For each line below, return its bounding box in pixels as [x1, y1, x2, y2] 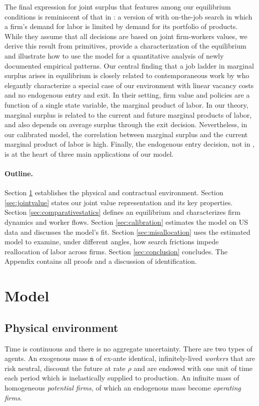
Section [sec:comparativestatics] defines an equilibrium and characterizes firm [4, 207, 240, 217]
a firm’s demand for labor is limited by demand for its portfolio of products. [4, 21, 238, 32]
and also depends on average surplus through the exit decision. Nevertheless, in [4, 119, 247, 130]
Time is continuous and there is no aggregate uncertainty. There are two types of [4, 343, 252, 353]
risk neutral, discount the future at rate [4, 362, 125, 373]
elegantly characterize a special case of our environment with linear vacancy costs [4, 80, 254, 90]
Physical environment [4, 319, 118, 335]
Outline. [4, 168, 33, 179]
